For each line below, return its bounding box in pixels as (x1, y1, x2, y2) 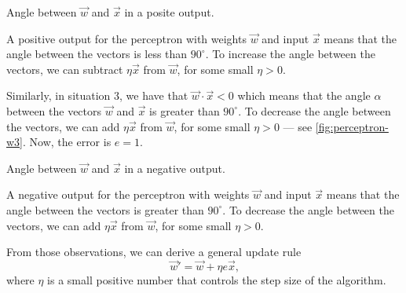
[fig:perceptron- (315, 118, 389, 134)
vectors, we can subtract (6, 60, 123, 77)
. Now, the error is (23, 134, 112, 150)
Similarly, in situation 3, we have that (6, 87, 188, 104)
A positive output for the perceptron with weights (6, 30, 247, 46)
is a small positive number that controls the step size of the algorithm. (47, 271, 386, 288)
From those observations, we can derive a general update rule (6, 244, 302, 260)
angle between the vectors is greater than (6, 201, 204, 218)
